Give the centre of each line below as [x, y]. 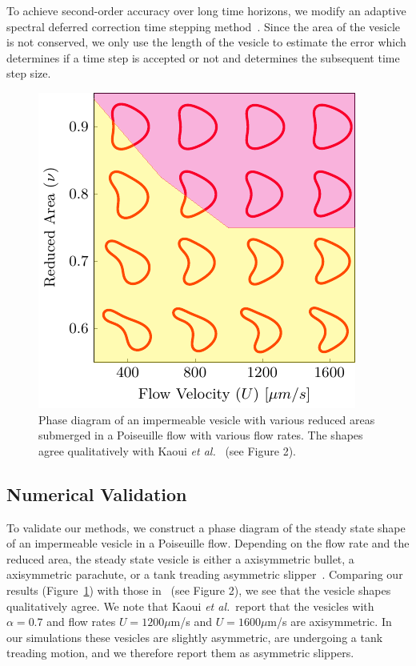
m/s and [192, 622]
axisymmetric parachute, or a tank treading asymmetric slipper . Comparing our [205, 574]
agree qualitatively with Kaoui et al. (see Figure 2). [167, 450]
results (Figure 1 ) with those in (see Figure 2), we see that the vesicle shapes [199, 590]
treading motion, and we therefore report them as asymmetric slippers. [180, 653]
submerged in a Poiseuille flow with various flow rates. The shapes [201, 435]
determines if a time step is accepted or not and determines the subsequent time [203, 57]
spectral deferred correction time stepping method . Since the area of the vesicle [203, 26]
